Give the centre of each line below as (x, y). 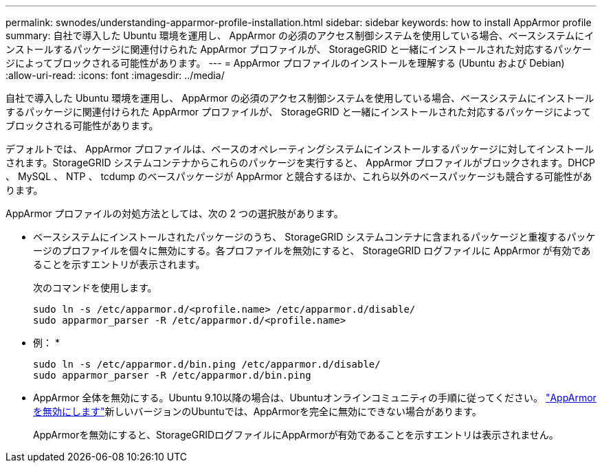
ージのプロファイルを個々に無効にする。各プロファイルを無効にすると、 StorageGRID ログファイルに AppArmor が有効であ (312, 250)
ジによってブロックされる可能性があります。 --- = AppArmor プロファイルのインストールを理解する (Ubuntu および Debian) (285, 63)
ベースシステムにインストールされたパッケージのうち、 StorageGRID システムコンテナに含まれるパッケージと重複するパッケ (314, 237)
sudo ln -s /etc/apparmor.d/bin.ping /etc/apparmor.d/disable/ (207, 364)
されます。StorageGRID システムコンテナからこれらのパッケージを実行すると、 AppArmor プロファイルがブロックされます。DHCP (300, 163)
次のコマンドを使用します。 (95, 288)
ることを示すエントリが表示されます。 (119, 264)
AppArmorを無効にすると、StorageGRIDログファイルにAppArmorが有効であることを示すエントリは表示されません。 (296, 435)
